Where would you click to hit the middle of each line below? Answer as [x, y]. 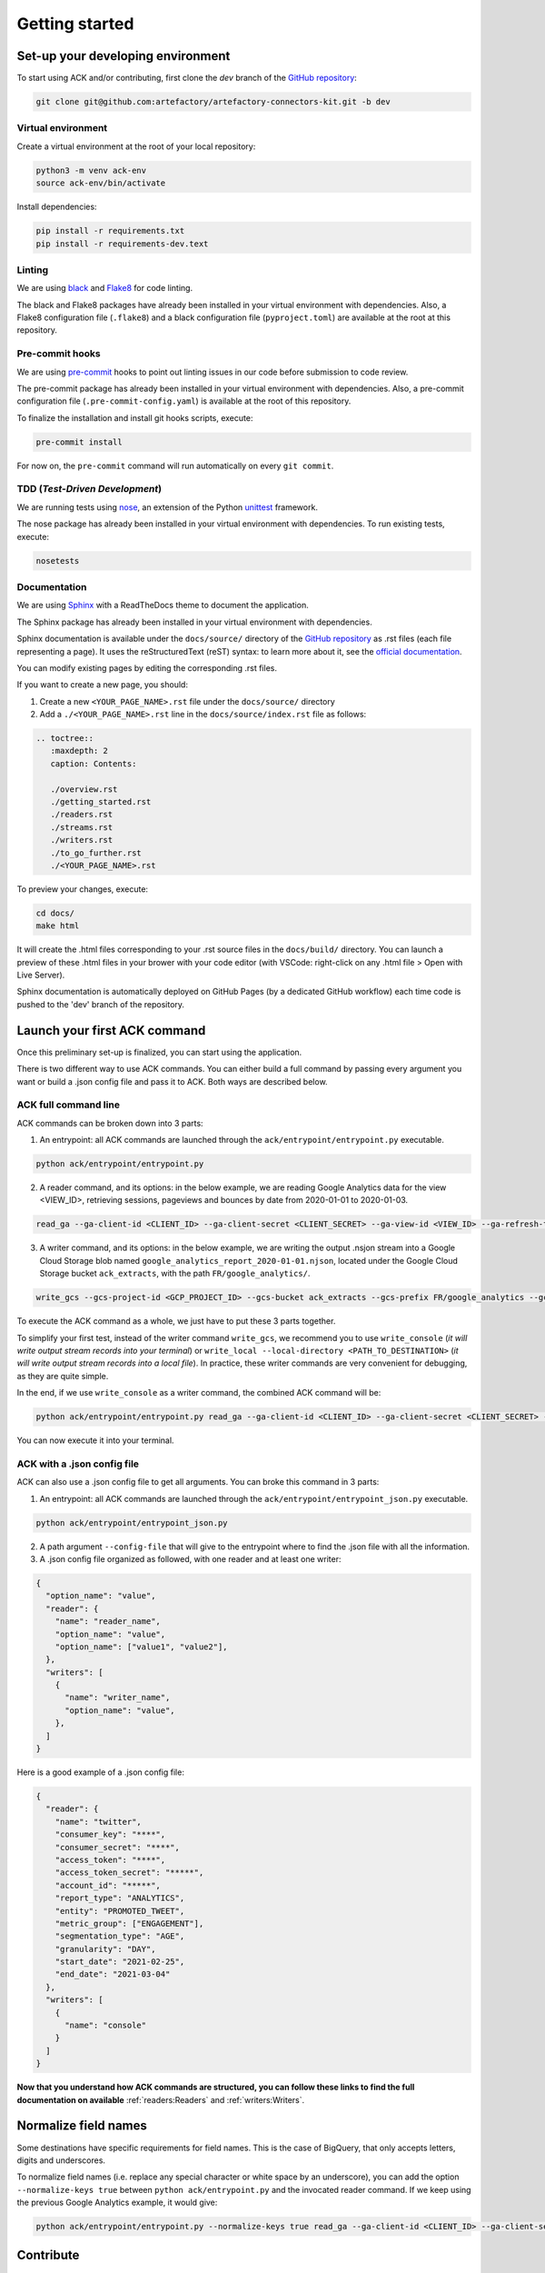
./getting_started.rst [101, 802]
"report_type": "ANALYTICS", [120, 1898]
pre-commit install [79, 442]
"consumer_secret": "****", [118, 1847]
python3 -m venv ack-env [91, 170]
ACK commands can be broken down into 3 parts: [110, 1123]
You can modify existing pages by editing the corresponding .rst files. [147, 667]
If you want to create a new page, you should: [102, 685]
